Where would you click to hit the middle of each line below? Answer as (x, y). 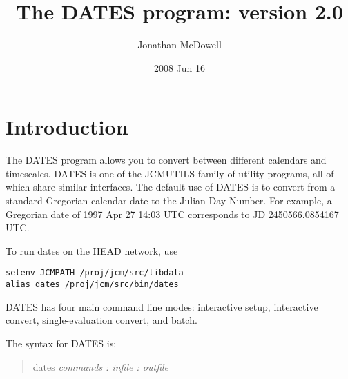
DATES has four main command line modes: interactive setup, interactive (162, 306)
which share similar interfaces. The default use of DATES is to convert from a (171, 187)
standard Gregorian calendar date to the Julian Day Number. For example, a (169, 201)
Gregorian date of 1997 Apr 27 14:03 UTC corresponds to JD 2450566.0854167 (172, 214)
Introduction (67, 127)
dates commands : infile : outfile (101, 366)
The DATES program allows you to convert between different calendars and (166, 160)
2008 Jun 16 (180, 67)
